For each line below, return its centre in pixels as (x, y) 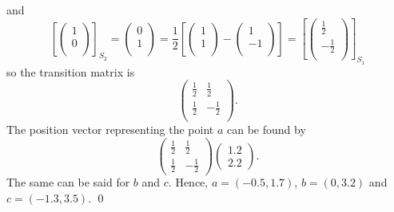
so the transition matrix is (71, 71)
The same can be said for (68, 182)
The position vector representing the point (110, 130)
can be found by (267, 130)
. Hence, (188, 182)
